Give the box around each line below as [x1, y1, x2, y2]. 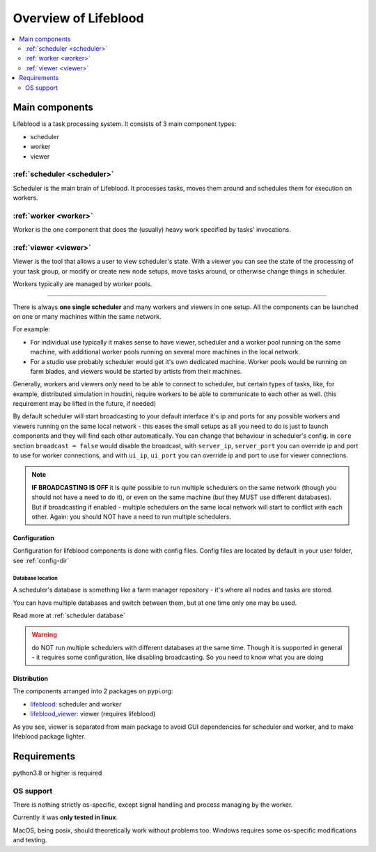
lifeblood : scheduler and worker [30, 700, 122, 708]
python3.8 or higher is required [13, 768, 102, 777]
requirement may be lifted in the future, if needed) [13, 400, 157, 408]
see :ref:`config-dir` [13, 556, 70, 565]
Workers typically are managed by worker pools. [13, 280, 152, 288]
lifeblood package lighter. [13, 732, 86, 741]
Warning [31, 631, 57, 639]
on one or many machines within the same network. [13, 312, 162, 320]
